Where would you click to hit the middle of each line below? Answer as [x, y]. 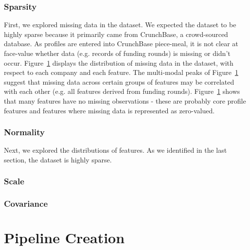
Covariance [26, 204]
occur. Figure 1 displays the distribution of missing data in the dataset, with [119, 62]
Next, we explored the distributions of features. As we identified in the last [116, 150]
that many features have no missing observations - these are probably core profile [125, 100]
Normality [24, 132]
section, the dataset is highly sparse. [58, 159]
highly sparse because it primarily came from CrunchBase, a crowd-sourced [116, 34]
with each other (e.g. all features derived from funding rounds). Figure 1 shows [122, 91]
